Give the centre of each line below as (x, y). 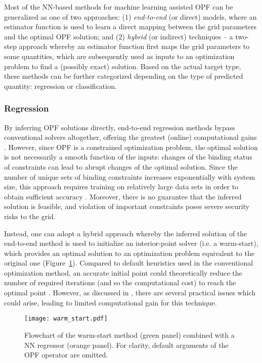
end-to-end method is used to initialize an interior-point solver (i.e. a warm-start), (131, 243)
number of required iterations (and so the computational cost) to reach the (120, 282)
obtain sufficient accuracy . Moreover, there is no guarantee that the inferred (123, 196)
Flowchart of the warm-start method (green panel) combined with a (129, 334)
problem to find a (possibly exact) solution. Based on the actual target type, (123, 66)
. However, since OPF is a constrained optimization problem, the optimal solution (131, 147)
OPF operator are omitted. (66, 355)
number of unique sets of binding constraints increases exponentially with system (130, 176)
